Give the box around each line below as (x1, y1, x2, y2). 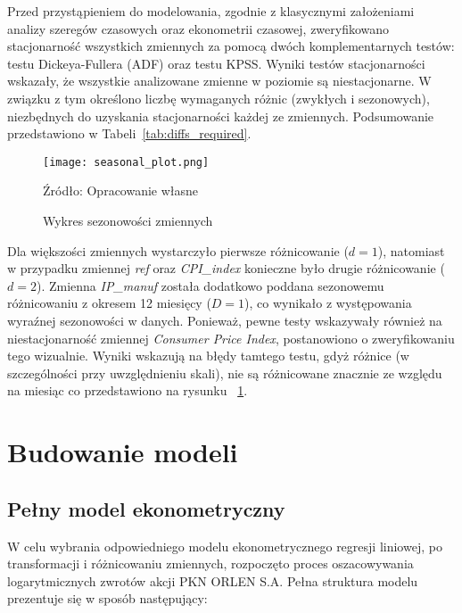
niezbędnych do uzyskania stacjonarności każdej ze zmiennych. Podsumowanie (7, 106, 434, 125)
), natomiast (377, 241, 445, 260)
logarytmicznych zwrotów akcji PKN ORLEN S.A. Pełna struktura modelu (7, 571, 418, 590)
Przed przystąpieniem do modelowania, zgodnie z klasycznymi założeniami (7, 2, 415, 20)
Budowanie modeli (7, 434, 238, 470)
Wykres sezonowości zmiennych (43, 211, 213, 229)
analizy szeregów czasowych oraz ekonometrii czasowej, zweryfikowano (7, 19, 390, 37)
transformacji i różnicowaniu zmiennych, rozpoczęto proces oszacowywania (7, 554, 414, 573)
